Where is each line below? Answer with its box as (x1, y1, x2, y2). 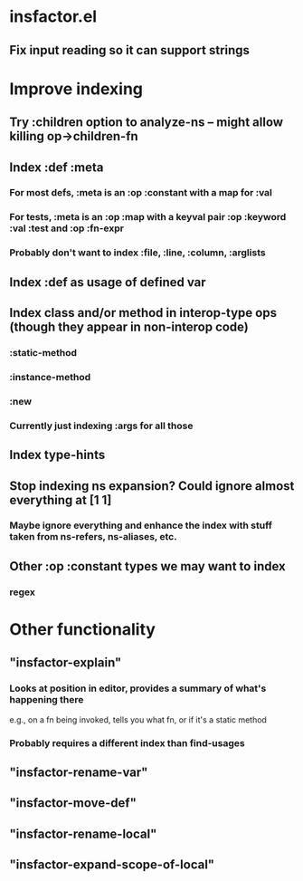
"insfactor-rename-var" (9, 764, 148, 780)
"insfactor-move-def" (9, 795, 137, 811)
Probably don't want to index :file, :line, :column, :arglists (9, 246, 266, 259)
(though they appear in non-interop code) (9, 320, 249, 335)
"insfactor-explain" (9, 655, 122, 671)
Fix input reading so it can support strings (9, 43, 251, 58)
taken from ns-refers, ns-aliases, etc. (9, 531, 178, 543)
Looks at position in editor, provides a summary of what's (9, 682, 267, 694)
